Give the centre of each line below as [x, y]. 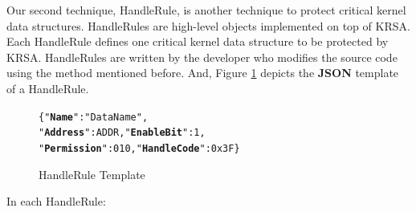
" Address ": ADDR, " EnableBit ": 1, [122, 133]
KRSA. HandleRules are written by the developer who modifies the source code [202, 57]
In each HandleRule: [56, 201]
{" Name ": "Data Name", [94, 117]
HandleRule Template [92, 174]
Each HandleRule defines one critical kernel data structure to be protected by [198, 41]
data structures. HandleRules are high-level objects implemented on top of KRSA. [208, 25]
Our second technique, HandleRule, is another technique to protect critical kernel [206, 10]
